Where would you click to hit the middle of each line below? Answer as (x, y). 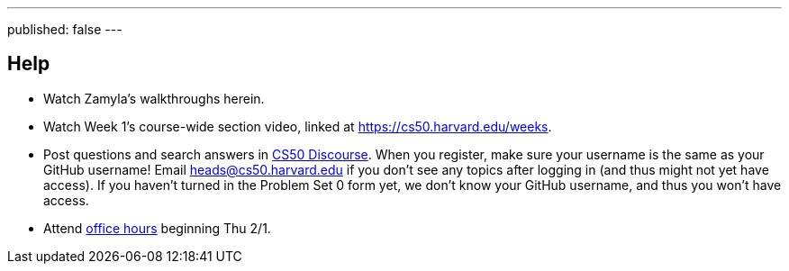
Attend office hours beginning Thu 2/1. (157, 228)
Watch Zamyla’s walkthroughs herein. (154, 98)
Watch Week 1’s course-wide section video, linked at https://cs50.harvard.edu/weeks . (298, 126)
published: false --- (65, 29)
